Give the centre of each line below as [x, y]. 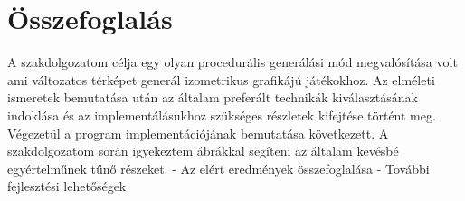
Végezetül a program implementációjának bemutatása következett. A [198, 133]
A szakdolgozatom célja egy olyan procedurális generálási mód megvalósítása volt [232, 62]
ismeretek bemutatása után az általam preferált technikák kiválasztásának [213, 97]
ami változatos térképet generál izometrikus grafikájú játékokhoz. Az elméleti [221, 79]
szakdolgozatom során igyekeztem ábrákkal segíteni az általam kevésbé [203, 151]
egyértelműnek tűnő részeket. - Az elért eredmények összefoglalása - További [218, 168]
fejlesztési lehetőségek [67, 186]
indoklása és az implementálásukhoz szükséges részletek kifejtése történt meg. [222, 115]
